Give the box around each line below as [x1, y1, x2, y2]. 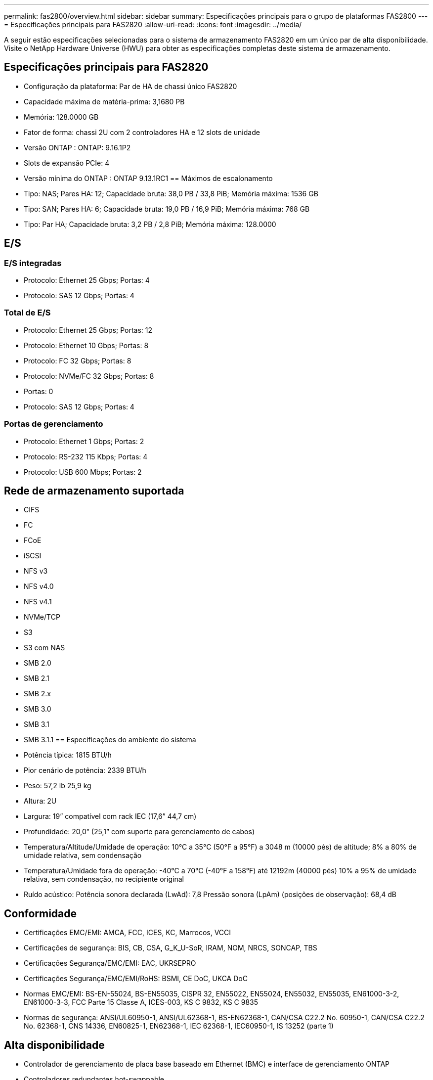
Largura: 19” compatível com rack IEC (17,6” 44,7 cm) [24, 812, 197, 821]
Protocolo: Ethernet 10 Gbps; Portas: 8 [24, 341, 149, 350]
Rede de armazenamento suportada [4, 484, 184, 497]
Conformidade [4, 907, 77, 920]
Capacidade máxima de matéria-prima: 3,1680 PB [24, 97, 185, 106]
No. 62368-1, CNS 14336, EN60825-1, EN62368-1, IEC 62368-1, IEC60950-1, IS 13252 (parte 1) [24, 1022, 334, 1031]
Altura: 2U [24, 797, 57, 806]
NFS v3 [24, 567, 48, 576]
